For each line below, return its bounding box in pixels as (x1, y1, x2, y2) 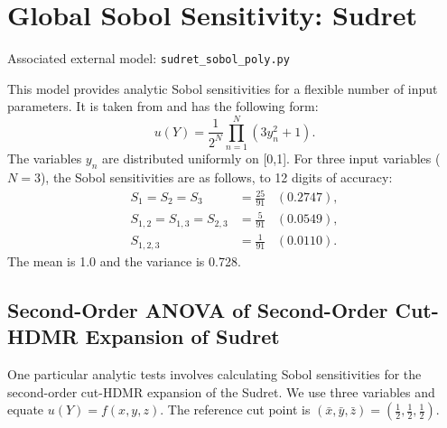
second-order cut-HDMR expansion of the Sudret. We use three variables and (7, 382, 435, 401)
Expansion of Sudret (85, 322, 280, 350)
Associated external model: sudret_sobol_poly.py (7, 49, 290, 68)
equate (7, 400, 44, 419)
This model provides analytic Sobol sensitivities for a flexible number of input (7, 79, 438, 98)
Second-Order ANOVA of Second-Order (7, 295, 388, 323)
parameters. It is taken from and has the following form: (7, 97, 319, 116)
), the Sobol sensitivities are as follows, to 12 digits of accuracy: (40, 167, 393, 186)
